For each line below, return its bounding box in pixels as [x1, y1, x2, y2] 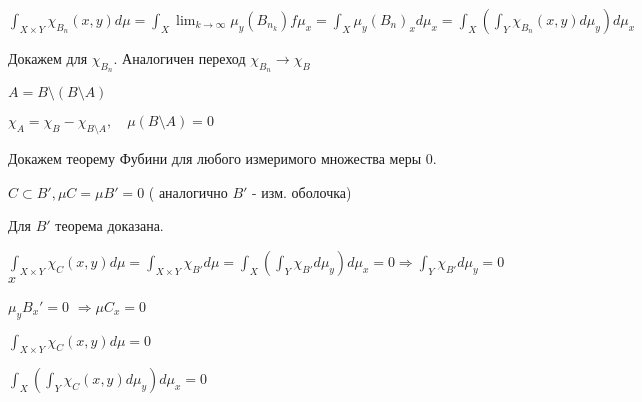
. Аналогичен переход [113, 48, 246, 68]
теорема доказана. [55, 215, 164, 236]
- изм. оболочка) [252, 181, 352, 202]
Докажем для [8, 48, 88, 68]
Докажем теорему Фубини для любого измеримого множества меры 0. [8, 148, 437, 168]
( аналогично [148, 181, 228, 202]
